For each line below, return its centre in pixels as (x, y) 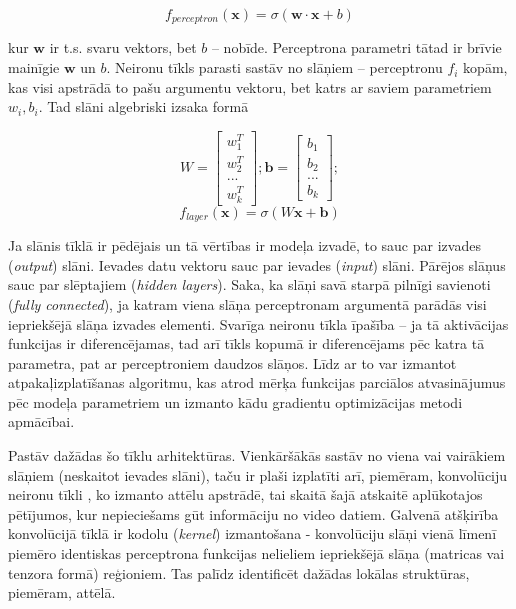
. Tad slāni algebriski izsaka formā (143, 106)
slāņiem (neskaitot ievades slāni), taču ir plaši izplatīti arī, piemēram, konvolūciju (258, 474)
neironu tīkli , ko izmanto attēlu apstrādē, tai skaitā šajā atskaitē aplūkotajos (245, 494)
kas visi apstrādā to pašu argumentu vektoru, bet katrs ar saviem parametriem (250, 86)
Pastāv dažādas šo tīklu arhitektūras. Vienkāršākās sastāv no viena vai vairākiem (257, 455)
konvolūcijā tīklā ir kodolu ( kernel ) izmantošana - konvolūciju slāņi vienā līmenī (252, 533)
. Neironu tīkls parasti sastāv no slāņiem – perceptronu (274, 67)
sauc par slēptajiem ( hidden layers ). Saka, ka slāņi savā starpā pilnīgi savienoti (249, 284)
